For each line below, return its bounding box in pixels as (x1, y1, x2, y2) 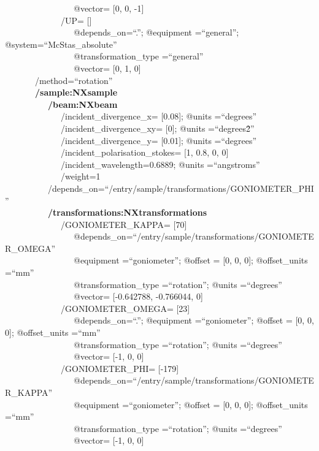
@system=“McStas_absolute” (5, 37, 117, 50)
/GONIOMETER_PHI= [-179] (60, 362, 179, 374)
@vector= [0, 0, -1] (73, 2, 144, 14)
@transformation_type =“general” (73, 50, 204, 63)
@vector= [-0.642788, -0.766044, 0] (73, 290, 203, 303)
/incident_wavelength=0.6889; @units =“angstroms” (60, 157, 260, 170)
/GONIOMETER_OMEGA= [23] (60, 301, 190, 314)
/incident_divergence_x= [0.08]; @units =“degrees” (60, 110, 257, 123)
